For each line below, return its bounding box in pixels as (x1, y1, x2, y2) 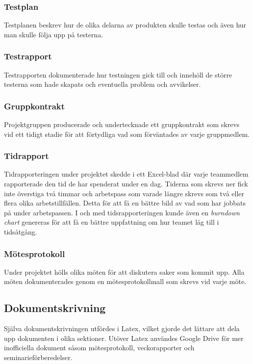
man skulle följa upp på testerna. (4, 29, 103, 39)
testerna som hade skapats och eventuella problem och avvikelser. (4, 79, 201, 89)
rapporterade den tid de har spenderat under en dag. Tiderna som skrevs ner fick (4, 179, 248, 189)
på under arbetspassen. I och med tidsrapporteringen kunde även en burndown (4, 207, 240, 217)
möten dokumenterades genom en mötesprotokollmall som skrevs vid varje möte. (4, 276, 246, 286)
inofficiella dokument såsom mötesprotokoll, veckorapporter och (4, 342, 195, 353)
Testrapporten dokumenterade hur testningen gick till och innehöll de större (4, 69, 232, 79)
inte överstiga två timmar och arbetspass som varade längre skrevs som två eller (4, 188, 245, 198)
